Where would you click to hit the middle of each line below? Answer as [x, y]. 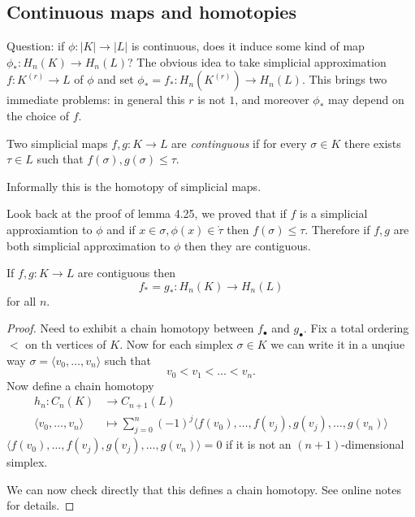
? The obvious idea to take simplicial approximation [257, 61]
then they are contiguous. [247, 245]
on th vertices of [66, 344]
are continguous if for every [239, 143]
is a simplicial [334, 213]
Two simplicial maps [57, 143]
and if [121, 229]
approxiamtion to [50, 229]
